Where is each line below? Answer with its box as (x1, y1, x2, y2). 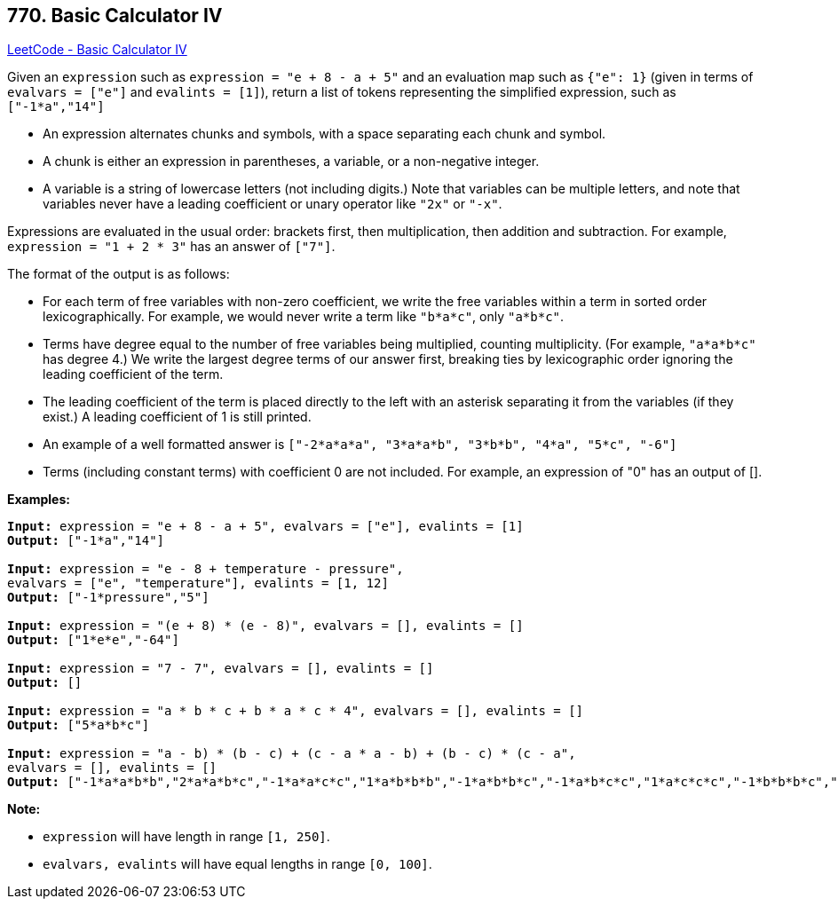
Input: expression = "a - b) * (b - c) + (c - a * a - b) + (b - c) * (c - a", (7, 746, 576, 761)
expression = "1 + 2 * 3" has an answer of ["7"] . (7, 239, 336, 255)
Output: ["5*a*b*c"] (7, 718, 150, 733)
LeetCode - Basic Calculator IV (7, 42, 187, 58)
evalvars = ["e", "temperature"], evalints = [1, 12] (7, 576, 389, 591)
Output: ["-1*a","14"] (7, 533, 165, 548)
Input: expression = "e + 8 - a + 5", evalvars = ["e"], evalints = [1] (7, 519, 524, 534)
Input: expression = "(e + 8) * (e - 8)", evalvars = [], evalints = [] (7, 618, 524, 634)
